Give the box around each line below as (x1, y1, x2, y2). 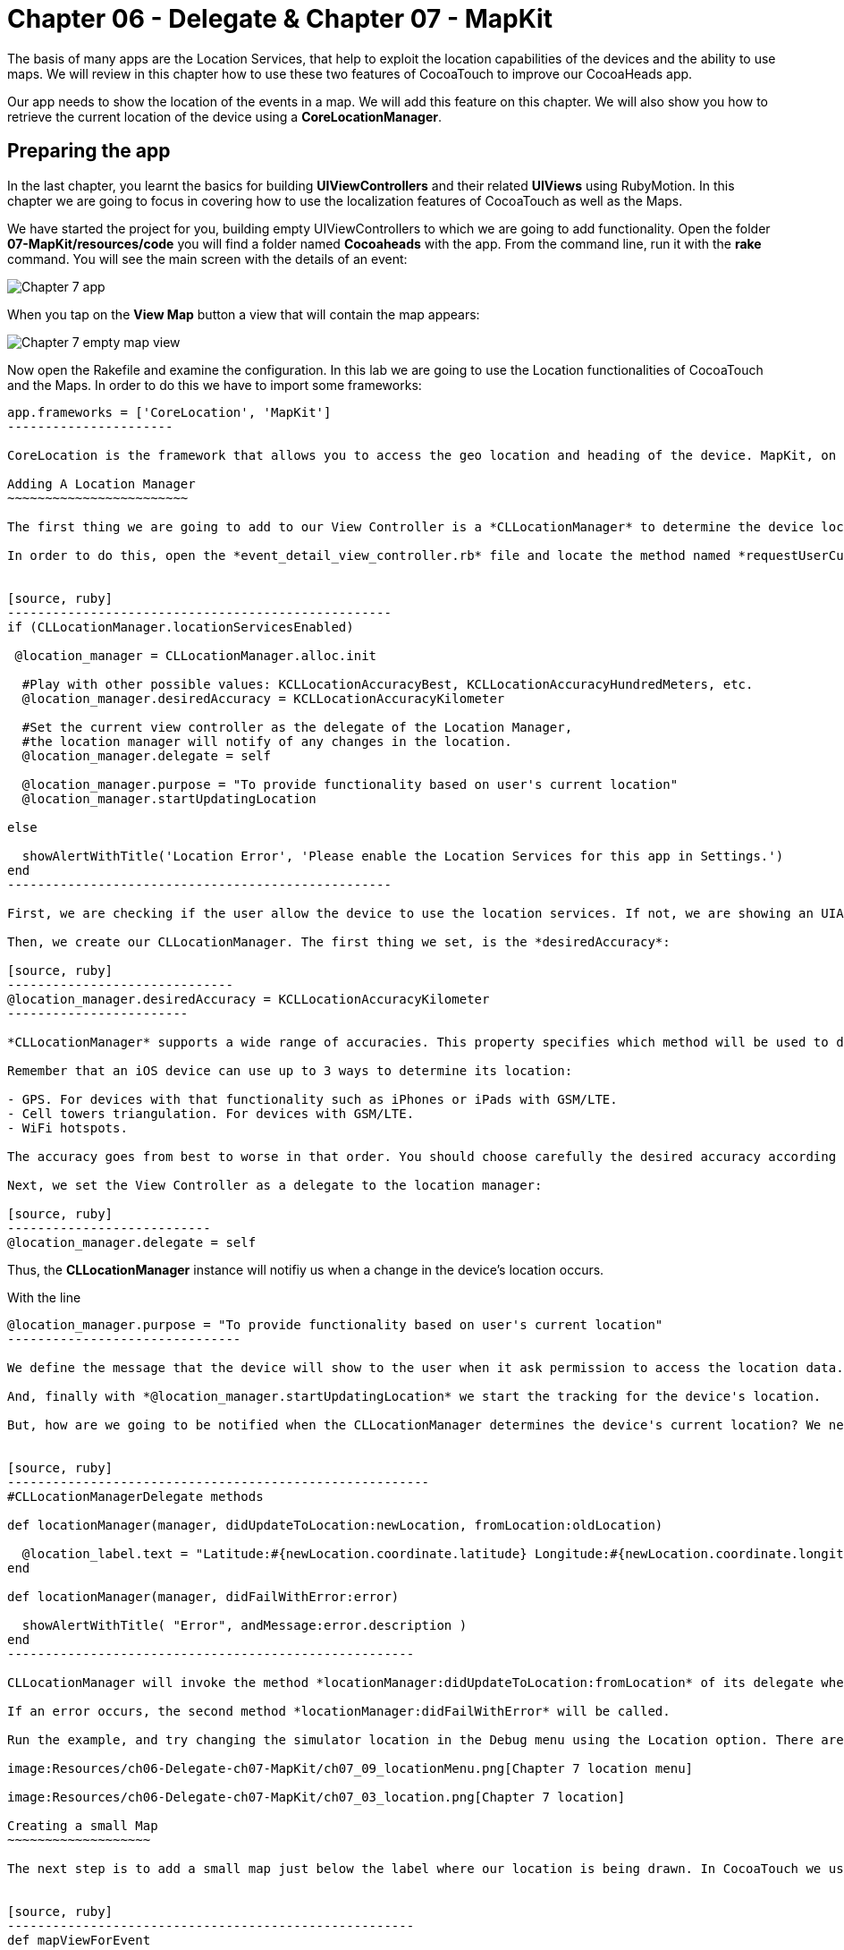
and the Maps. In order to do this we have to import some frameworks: (7, 377, 422, 393)
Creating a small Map (7, 1818, 158, 1833)
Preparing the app (7, 140, 171, 163)
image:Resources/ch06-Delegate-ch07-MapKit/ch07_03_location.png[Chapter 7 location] (7, 1789, 626, 1804)
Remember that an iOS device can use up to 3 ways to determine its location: (7, 1063, 573, 1078)
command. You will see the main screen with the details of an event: (7, 250, 408, 267)
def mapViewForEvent (7, 1932, 151, 1947)
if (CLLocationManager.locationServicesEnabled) (7, 619, 354, 634)
